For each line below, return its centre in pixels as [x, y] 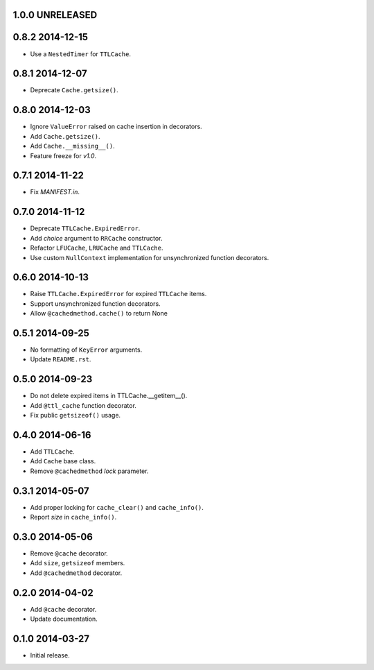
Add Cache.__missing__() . [72, 146]
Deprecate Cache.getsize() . [74, 90]
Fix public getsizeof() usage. [75, 415]
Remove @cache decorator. [69, 553]
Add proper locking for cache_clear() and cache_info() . [117, 507]
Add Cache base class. [63, 461]
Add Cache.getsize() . [65, 136]
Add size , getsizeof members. [78, 563]
